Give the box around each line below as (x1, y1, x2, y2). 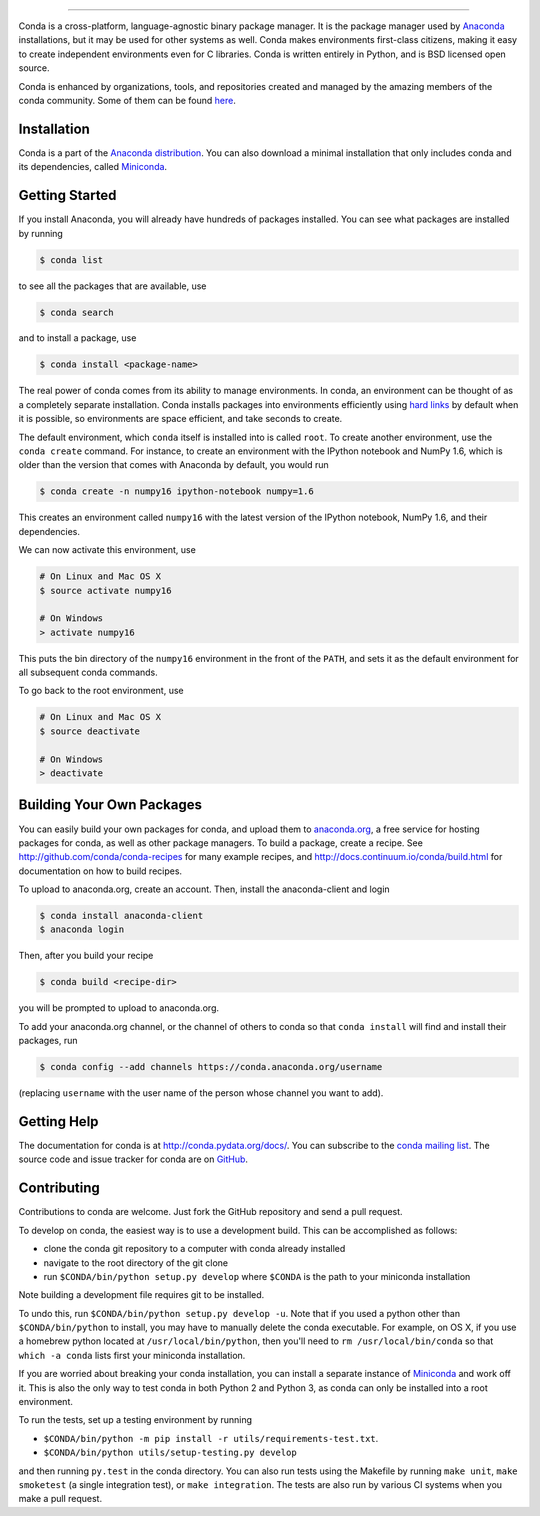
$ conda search (39, 306, 114, 318)
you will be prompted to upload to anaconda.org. (18, 1002, 220, 1014)
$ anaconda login (39, 924, 125, 935)
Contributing (18, 1180, 100, 1197)
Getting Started (18, 187, 117, 204)
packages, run (18, 1035, 79, 1047)
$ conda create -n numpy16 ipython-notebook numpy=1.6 (39, 486, 314, 497)
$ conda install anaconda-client (39, 910, 204, 922)
